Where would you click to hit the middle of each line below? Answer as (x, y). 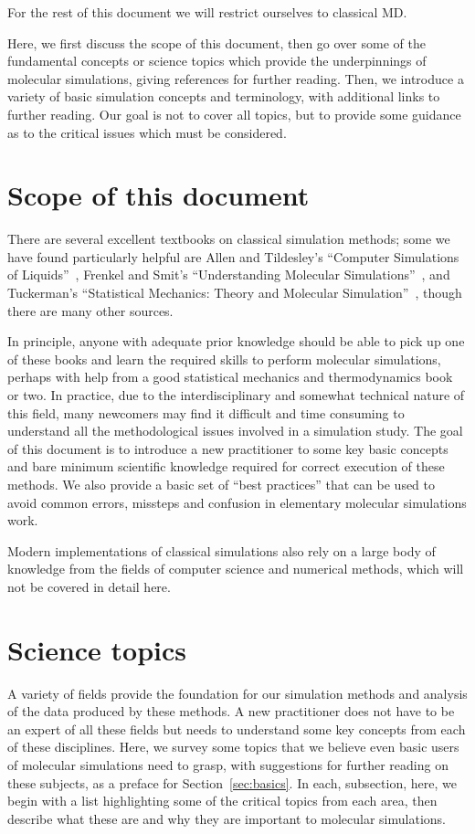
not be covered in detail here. (89, 586)
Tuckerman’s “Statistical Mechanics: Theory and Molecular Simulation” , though (235, 293)
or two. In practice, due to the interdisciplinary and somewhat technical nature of (236, 395)
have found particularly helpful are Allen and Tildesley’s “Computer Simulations (233, 256)
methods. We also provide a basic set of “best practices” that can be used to (222, 484)
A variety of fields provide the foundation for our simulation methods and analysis (237, 693)
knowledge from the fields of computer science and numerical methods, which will (236, 569)
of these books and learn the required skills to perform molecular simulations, (224, 359)
